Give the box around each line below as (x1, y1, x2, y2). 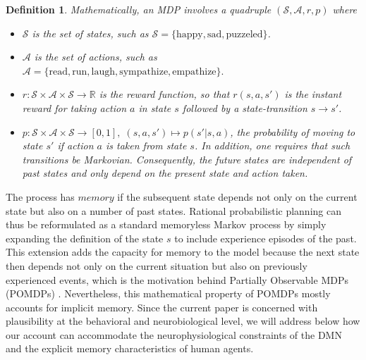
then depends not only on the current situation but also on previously (6, 258, 307, 273)
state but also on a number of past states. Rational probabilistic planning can (6, 203, 341, 218)
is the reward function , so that (99, 87, 230, 101)
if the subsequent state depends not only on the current (117, 189, 358, 204)
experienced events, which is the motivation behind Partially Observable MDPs (6, 272, 348, 287)
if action (57, 138, 94, 153)
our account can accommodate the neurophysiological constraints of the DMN (6, 327, 342, 342)
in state (138, 100, 171, 115)
